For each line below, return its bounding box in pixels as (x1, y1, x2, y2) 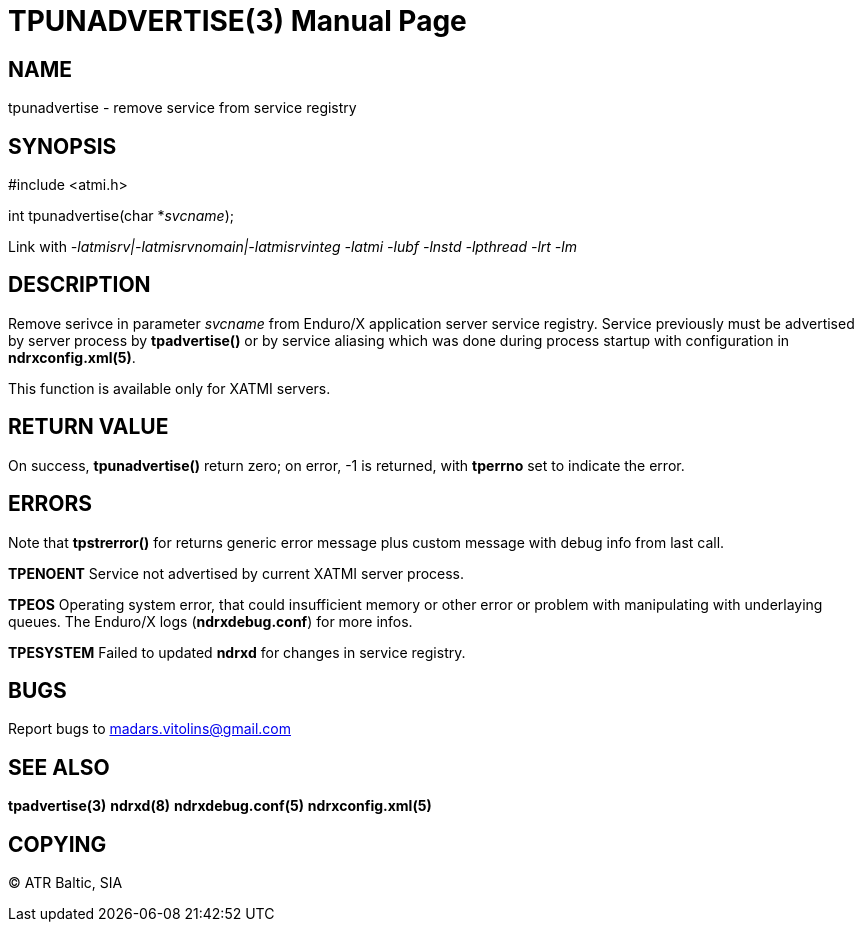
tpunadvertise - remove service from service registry (8, 99, 357, 117)
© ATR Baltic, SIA (8, 874, 123, 892)
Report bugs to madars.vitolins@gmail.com (8, 720, 291, 738)
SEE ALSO (8, 754, 110, 780)
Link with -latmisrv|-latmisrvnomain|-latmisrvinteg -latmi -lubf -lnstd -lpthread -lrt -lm (8, 238, 577, 256)
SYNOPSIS (8, 133, 117, 159)
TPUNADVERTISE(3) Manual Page (8, 4, 467, 38)
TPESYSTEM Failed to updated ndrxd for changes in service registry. (8, 643, 466, 661)
